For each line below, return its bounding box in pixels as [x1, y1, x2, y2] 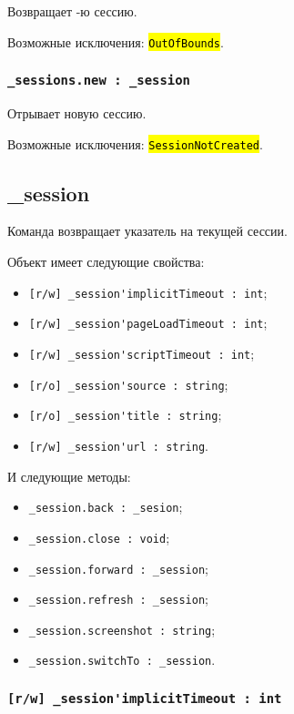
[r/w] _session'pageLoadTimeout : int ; [28, 313, 268, 332]
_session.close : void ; [28, 527, 170, 546]
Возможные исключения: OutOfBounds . [7, 32, 224, 51]
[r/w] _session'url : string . [28, 435, 208, 454]
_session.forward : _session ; [28, 558, 208, 577]
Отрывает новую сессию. [7, 104, 147, 123]
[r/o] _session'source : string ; [28, 374, 228, 393]
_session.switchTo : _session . [28, 650, 216, 669]
